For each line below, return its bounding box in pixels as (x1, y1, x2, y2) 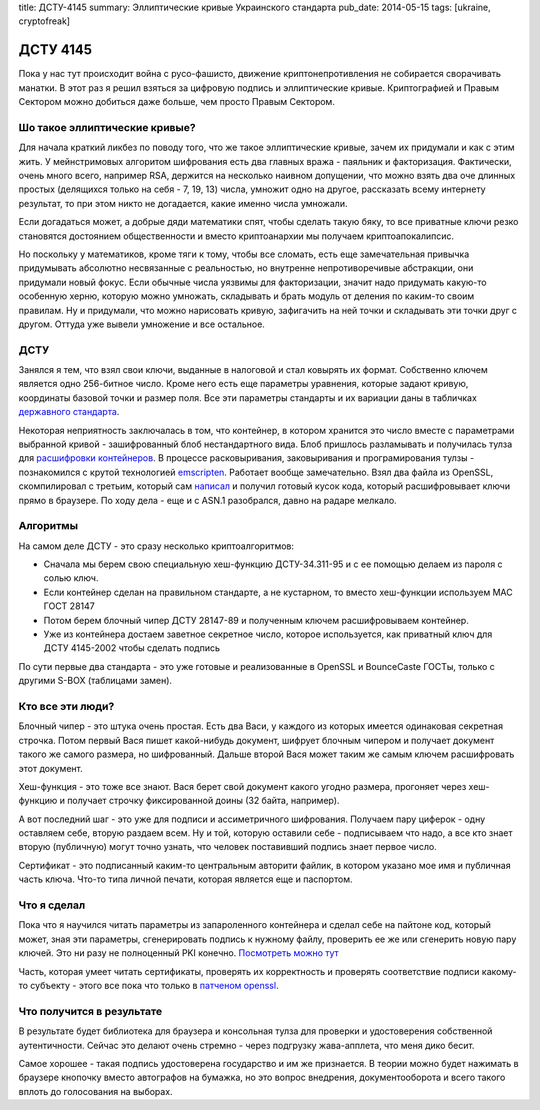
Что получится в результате (18, 1004, 163, 1018)
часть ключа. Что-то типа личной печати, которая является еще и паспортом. (18, 873, 353, 885)
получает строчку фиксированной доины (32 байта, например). (66, 795, 340, 807)
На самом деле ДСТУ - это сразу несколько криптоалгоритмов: (18, 540, 295, 552)
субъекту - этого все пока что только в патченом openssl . (30, 979, 279, 991)
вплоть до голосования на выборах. (18, 1085, 174, 1097)
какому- (481, 965, 517, 977)
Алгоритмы (18, 519, 79, 533)
